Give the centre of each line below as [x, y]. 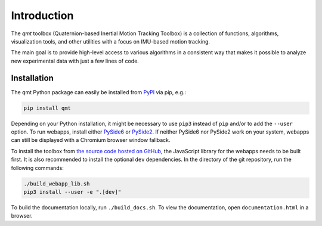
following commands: [37, 168]
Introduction [42, 16]
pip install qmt [47, 108]
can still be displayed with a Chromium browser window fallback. [91, 140]
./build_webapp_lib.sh [57, 184]
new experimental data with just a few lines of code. [75, 61]
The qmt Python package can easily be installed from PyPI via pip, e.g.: [98, 92]
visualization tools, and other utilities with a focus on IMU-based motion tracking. [111, 41]
